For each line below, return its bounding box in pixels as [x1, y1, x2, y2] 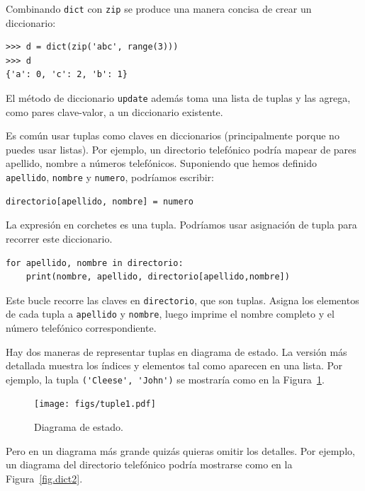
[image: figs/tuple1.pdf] [34, 399, 156, 410]
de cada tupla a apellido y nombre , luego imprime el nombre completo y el [6, 306, 335, 321]
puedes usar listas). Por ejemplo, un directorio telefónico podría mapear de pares [6, 141, 356, 156]
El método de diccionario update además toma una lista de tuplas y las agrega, [6, 91, 351, 105]
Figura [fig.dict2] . [6, 470, 83, 485]
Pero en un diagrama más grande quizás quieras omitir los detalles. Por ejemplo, [6, 443, 355, 458]
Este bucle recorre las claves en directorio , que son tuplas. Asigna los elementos [6, 292, 359, 307]
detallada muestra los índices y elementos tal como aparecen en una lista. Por [6, 358, 343, 373]
